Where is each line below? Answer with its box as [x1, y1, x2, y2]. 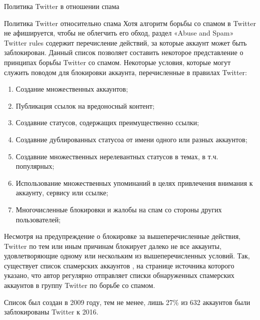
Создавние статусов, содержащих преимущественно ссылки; [15, 117, 199, 128]
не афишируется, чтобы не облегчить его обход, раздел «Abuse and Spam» [4, 28, 234, 38]
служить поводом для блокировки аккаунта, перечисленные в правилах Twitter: [4, 67, 247, 77]
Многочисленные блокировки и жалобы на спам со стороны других [15, 204, 222, 214]
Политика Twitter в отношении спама [4, 1, 119, 11]
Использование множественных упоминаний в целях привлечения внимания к [15, 177, 253, 188]
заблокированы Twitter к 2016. [4, 306, 98, 317]
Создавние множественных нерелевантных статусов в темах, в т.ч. [15, 151, 218, 161]
